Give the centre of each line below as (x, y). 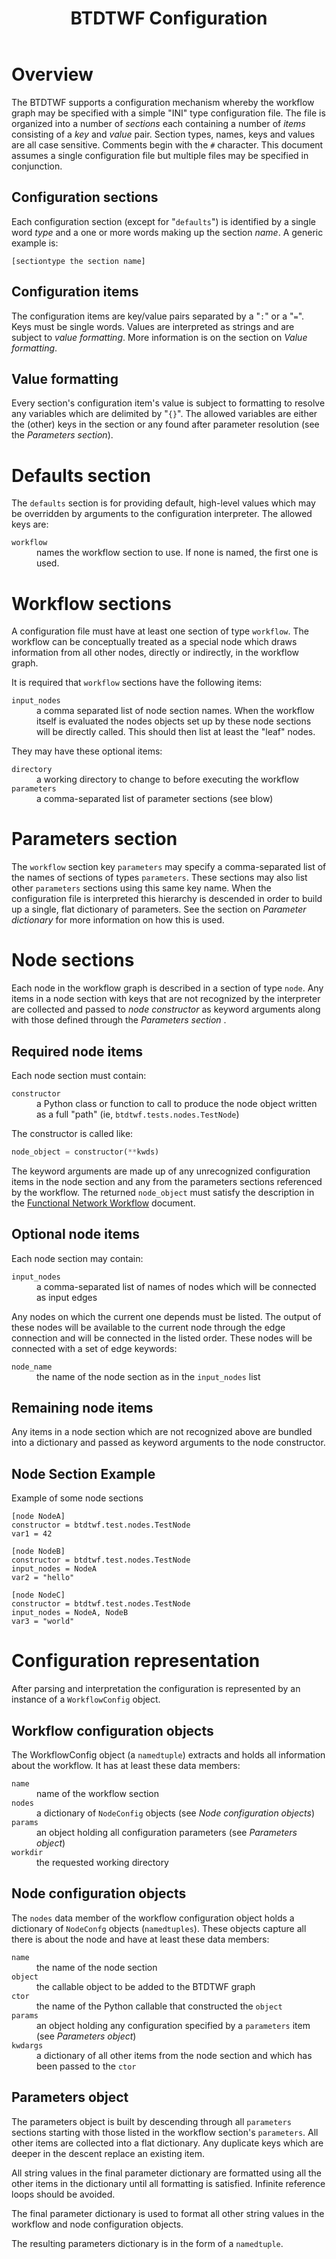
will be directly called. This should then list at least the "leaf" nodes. (176, 732)
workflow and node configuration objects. (97, 2224)
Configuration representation (136, 1661)
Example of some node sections (77, 1498)
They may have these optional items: (87, 751)
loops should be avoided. (63, 2194)
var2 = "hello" (43, 1578)
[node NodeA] (38, 1517)
